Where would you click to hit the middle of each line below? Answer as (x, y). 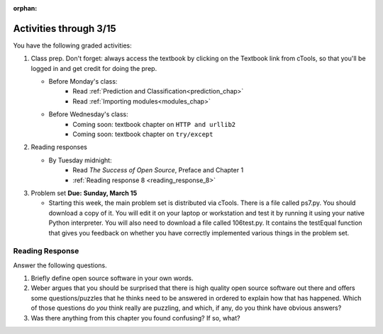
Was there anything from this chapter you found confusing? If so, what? (135, 318)
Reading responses (59, 147)
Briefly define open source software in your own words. (112, 278)
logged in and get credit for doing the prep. (94, 68)
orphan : (25, 8)
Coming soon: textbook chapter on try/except (143, 134)
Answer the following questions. (60, 265)
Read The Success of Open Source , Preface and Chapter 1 (158, 170)
